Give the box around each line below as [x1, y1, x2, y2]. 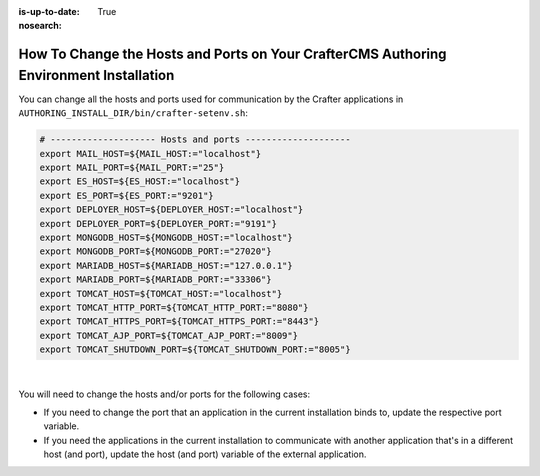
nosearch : [18, 20, 62, 32]
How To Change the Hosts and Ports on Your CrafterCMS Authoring [18, 46, 447, 63]
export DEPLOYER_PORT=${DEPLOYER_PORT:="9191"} [39, 218, 277, 229]
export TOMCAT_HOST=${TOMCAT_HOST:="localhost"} [39, 288, 283, 299]
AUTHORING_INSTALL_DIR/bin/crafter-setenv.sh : [18, 107, 249, 119]
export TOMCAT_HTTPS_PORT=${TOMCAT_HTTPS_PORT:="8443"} [39, 316, 320, 327]
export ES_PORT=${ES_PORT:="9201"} [39, 190, 214, 201]
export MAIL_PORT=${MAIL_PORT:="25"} [39, 162, 225, 174]
